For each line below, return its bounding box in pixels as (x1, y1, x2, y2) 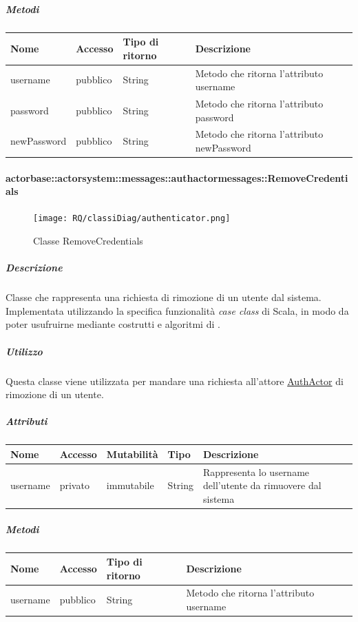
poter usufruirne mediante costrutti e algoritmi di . (6, 317, 220, 331)
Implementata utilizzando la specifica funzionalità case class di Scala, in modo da (6, 303, 349, 318)
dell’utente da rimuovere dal (203, 478, 322, 493)
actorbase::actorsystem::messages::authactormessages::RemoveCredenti (6, 170, 348, 185)
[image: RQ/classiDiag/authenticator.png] (33, 214, 231, 224)
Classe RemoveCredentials (33, 234, 143, 248)
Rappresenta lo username (203, 464, 310, 479)
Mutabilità (106, 446, 158, 461)
